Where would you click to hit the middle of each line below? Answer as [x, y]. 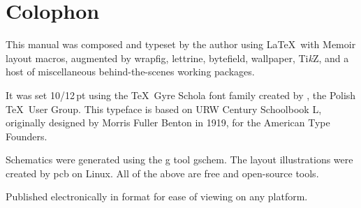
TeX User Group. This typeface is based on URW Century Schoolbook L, [164, 109]
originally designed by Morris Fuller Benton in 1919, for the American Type [168, 122]
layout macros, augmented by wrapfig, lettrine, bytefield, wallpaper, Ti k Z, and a [177, 58]
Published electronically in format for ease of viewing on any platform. [157, 196]
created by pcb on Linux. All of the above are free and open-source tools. [162, 173]
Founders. [27, 136]
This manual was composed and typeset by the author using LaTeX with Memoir [181, 44]
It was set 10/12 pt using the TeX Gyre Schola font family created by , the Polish [181, 95]
